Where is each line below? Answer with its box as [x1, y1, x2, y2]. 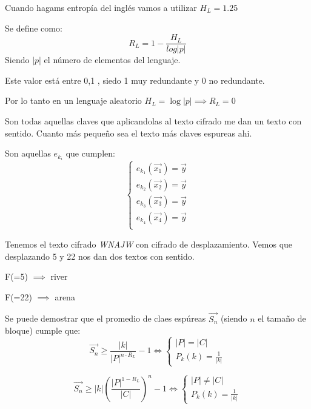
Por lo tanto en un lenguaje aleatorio [5, 94, 142, 107]
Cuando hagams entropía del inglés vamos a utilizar [5, 1, 197, 13]
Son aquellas [5, 147, 51, 160]
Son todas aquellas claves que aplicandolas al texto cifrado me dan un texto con [5, 115, 302, 127]
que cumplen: [65, 147, 115, 160]
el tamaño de [258, 312, 306, 325]
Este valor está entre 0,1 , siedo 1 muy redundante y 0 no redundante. [5, 73, 265, 86]
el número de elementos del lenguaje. [44, 53, 181, 66]
